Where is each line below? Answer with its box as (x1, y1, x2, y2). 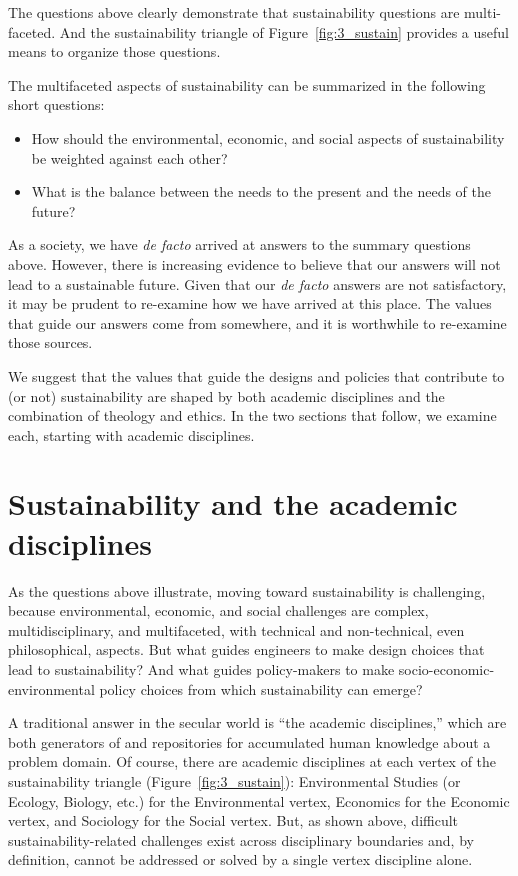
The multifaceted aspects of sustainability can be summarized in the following (8, 74, 486, 95)
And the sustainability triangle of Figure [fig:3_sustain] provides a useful (59, 21, 509, 42)
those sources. (8, 332, 93, 353)
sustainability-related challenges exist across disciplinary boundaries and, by (8, 829, 474, 850)
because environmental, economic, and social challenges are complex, (8, 600, 429, 621)
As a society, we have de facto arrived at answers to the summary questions (8, 234, 471, 255)
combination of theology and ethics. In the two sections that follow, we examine (8, 405, 497, 426)
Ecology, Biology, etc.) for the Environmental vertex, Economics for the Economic (8, 790, 510, 811)
